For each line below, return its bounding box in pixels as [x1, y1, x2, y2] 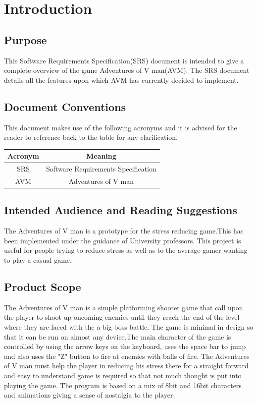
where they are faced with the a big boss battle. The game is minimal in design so [4, 322, 254, 332]
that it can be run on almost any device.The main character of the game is [4, 331, 231, 342]
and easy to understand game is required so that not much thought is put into [4, 370, 242, 380]
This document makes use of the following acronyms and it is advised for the [4, 122, 237, 132]
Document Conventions [4, 99, 126, 114]
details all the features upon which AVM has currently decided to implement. [4, 74, 239, 85]
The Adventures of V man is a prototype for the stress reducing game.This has [4, 226, 244, 236]
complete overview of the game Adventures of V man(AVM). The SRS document [4, 65, 250, 75]
